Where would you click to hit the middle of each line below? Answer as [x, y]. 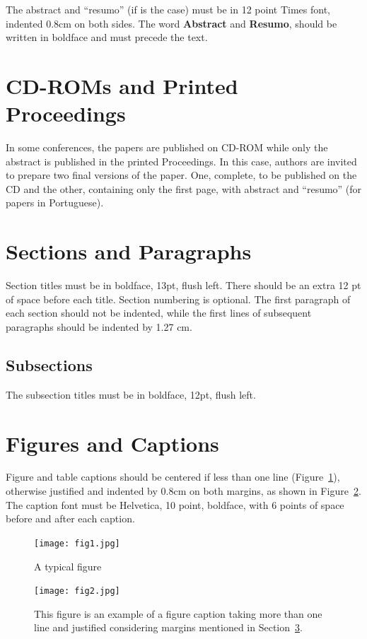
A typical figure [68, 566]
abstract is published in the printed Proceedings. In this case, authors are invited [181, 161]
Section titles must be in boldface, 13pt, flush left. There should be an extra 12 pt [183, 285]
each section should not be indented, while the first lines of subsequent [159, 313]
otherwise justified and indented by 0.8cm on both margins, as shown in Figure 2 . [183, 491]
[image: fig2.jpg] [77, 591]
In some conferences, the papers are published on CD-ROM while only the [167, 147]
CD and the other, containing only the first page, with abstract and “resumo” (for [184, 188]
